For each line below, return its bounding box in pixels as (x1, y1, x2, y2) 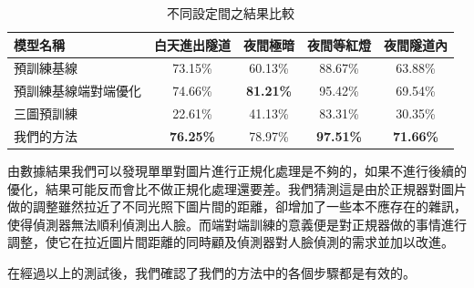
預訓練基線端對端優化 (14, 81, 141, 100)
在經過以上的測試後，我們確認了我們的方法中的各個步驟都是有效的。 (7, 263, 416, 283)
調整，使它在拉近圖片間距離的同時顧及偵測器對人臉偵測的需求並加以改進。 (7, 232, 454, 252)
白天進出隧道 (154, 35, 231, 54)
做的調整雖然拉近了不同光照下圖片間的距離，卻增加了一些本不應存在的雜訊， (7, 197, 467, 216)
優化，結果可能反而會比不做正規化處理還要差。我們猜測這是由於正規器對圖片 (7, 179, 467, 198)
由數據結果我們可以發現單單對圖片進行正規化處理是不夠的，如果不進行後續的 (7, 161, 467, 180)
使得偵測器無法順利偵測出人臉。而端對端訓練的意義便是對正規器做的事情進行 (7, 214, 467, 233)
